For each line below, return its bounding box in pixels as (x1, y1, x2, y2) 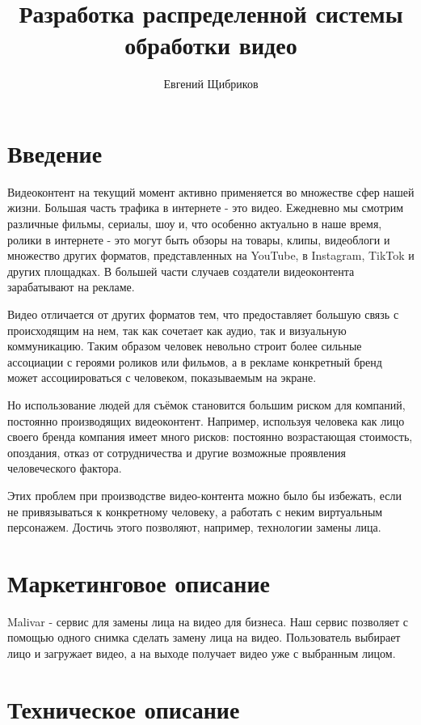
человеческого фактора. (7, 460, 122, 477)
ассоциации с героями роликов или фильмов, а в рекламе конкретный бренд (7, 353, 382, 370)
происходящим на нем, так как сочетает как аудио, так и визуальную (7, 321, 347, 338)
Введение (7, 136, 103, 169)
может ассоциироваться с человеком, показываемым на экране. (7, 369, 317, 386)
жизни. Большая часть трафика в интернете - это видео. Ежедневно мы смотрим (7, 199, 404, 216)
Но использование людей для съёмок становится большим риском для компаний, (7, 396, 406, 413)
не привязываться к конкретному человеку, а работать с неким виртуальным (7, 502, 383, 519)
